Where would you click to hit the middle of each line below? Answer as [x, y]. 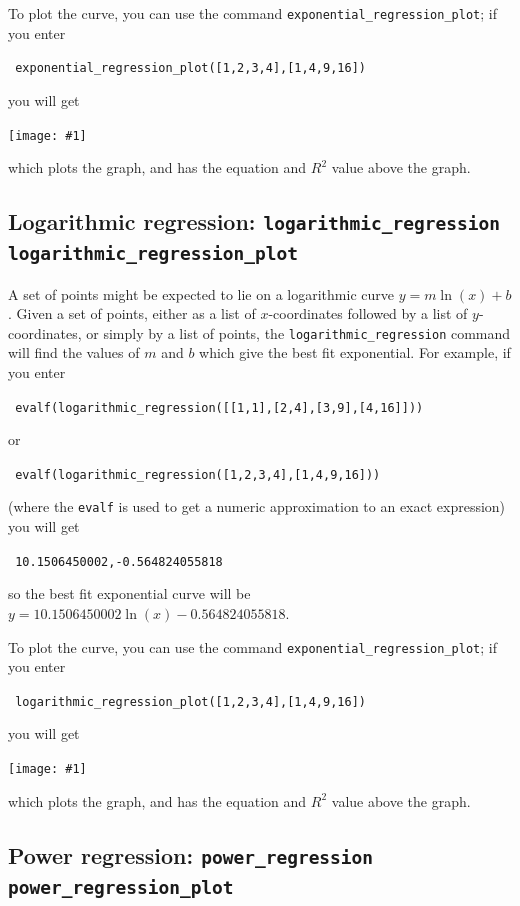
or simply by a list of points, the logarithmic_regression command [298, 332]
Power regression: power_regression [191, 854]
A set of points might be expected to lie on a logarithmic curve [201, 293]
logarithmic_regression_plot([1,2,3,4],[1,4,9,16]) [190, 701]
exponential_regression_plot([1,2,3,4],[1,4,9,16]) [190, 68]
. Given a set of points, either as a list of [132, 313]
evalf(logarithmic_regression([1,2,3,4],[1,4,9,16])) [198, 474]
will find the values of [74, 352]
